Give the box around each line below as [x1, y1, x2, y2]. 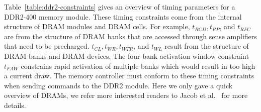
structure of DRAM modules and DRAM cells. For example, [4, 21, 190, 32]
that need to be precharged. [4, 41, 90, 51]
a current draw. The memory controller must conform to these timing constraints [4, 70, 254, 81]
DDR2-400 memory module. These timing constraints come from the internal [4, 11, 242, 22]
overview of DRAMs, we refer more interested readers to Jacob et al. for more [4, 90, 248, 100]
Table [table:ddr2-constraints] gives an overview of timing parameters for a [4, 2, 235, 12]
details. [4, 99, 26, 110]
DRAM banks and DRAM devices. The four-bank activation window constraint [4, 50, 249, 61]
